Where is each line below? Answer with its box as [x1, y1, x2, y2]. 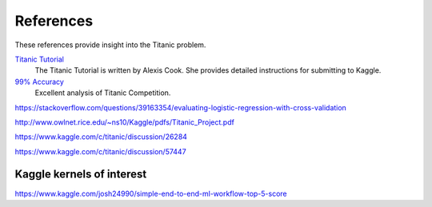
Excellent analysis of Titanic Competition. [34, 88, 171, 98]
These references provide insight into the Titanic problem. [14, 40, 206, 50]
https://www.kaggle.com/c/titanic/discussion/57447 [14, 146, 187, 156]
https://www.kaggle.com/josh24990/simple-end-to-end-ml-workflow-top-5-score [14, 189, 287, 198]
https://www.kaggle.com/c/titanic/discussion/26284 [14, 132, 188, 141]
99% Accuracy [14, 77, 64, 86]
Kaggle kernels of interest [14, 168, 147, 181]
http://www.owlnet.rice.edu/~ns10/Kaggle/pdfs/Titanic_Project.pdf [14, 117, 235, 127]
